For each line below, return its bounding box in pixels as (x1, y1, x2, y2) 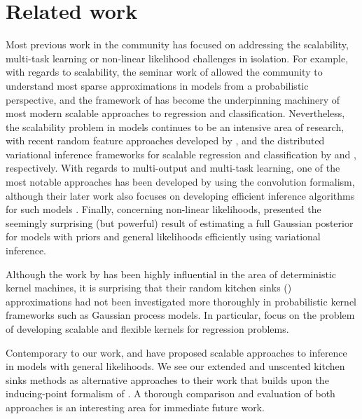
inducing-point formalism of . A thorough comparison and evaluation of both (6, 386, 335, 401)
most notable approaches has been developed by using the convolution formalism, (6, 174, 355, 189)
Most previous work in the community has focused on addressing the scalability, (6, 37, 349, 52)
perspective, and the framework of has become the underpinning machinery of (6, 92, 340, 107)
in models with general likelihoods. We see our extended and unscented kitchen (6, 359, 345, 373)
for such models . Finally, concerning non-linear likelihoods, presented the (6, 202, 321, 217)
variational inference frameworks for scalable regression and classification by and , (6, 146, 356, 161)
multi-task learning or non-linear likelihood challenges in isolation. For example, (6, 50, 349, 65)
